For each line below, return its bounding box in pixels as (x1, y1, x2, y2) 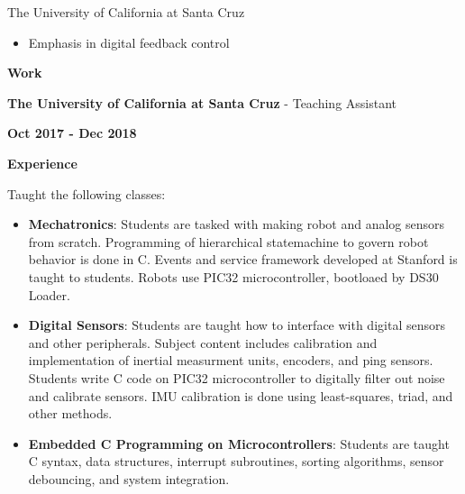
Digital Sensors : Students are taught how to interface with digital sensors (28, 316, 445, 334)
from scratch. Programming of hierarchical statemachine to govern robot (28, 232, 429, 251)
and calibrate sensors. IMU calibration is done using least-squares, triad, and (28, 386, 453, 405)
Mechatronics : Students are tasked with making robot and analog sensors (28, 215, 445, 233)
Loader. (28, 285, 70, 304)
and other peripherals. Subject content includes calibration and (28, 333, 378, 352)
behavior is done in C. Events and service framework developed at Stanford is (28, 250, 458, 269)
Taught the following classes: (7, 184, 166, 203)
